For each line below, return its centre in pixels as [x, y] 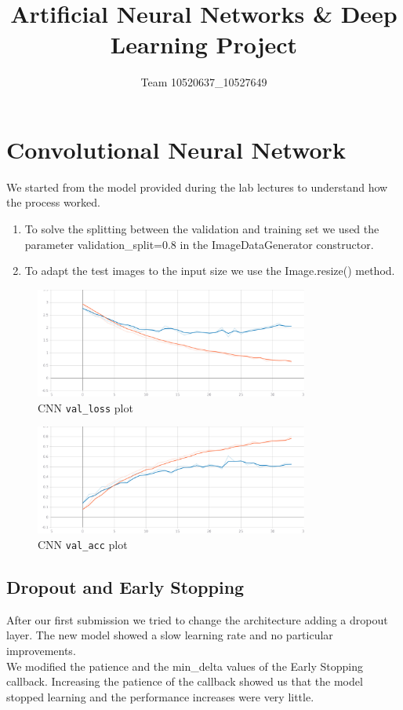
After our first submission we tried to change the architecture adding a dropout [197, 619]
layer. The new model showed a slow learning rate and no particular [170, 635]
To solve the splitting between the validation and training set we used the [202, 229]
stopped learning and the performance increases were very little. [160, 696]
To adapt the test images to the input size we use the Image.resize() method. [210, 271]
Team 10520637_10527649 [204, 82]
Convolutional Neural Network [176, 149]
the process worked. [53, 202]
